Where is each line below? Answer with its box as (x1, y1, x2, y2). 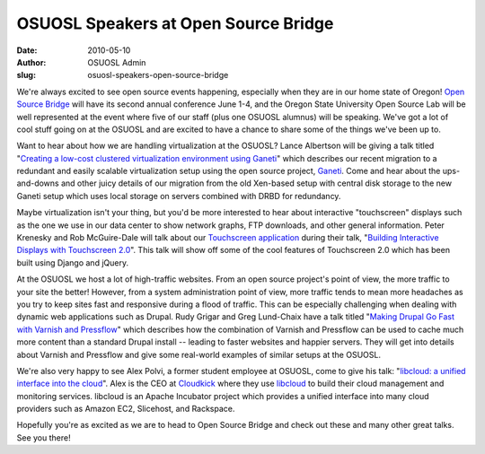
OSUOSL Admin (87, 57, 146, 67)
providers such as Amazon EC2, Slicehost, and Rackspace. (16, 404, 235, 415)
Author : (16, 57, 47, 67)
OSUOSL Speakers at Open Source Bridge (16, 13, 334, 33)
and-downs (16, 178, 59, 188)
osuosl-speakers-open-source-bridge (87, 70, 229, 81)
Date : (16, 45, 38, 56)
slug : (16, 70, 36, 81)
